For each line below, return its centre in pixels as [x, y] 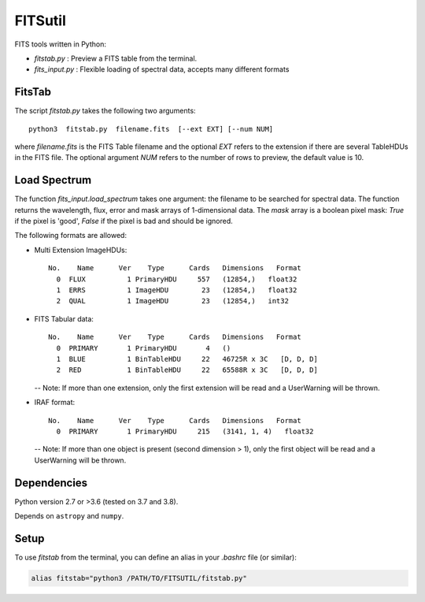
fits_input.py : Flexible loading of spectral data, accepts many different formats [162, 69]
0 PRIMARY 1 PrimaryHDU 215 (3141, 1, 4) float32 [185, 431]
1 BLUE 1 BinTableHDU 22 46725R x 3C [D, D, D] [187, 359]
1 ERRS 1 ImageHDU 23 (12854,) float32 [177, 290]
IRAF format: [55, 403]
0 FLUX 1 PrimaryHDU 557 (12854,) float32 [177, 279]
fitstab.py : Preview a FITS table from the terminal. [116, 58]
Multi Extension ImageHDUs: [81, 250]
